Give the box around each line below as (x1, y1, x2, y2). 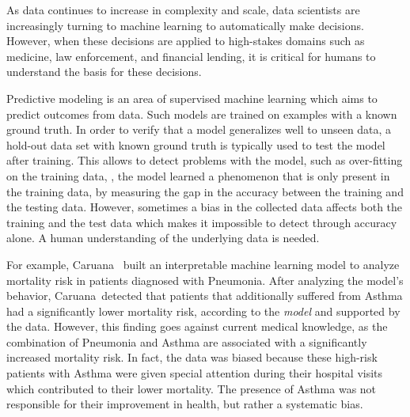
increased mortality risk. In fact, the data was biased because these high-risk (6, 349, 378, 366)
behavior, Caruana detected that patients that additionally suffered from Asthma (6, 287, 403, 304)
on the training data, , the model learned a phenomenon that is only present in (6, 167, 390, 184)
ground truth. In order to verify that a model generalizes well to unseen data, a (6, 121, 392, 138)
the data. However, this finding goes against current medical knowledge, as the (6, 318, 388, 335)
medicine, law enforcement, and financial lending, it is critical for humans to (6, 47, 376, 64)
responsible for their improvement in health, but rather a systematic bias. (6, 396, 363, 412)
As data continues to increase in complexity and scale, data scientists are (6, 2, 360, 17)
